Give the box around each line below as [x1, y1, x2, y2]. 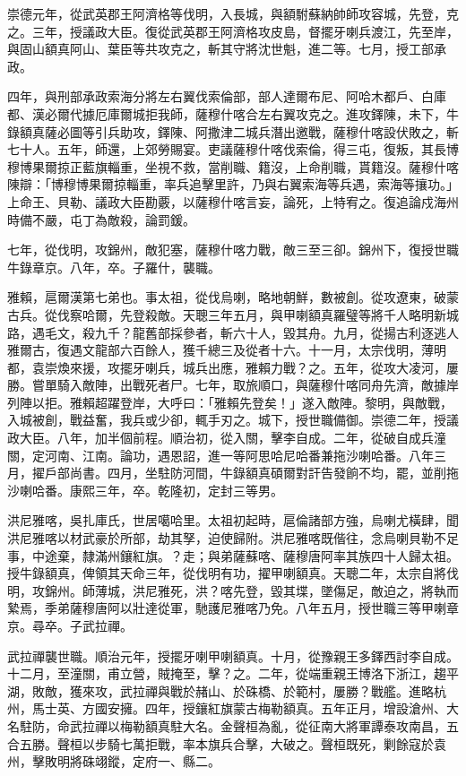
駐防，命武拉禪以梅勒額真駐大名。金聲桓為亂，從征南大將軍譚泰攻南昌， [19, 716, 446, 735]
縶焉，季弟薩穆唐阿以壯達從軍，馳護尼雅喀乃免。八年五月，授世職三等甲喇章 [7, 599, 459, 617]
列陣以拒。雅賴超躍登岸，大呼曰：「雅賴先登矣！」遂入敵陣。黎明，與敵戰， [7, 392, 453, 411]
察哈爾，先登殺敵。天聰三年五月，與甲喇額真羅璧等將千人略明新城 [69, 305, 459, 323]
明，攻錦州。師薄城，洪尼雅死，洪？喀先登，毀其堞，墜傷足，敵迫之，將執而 [7, 581, 459, 599]
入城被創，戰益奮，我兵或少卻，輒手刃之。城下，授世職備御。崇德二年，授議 [7, 410, 459, 429]
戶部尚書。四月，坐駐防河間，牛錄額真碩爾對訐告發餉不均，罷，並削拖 [44, 463, 459, 482]
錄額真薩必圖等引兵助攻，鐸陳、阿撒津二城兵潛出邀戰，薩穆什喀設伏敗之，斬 [7, 122, 459, 141]
